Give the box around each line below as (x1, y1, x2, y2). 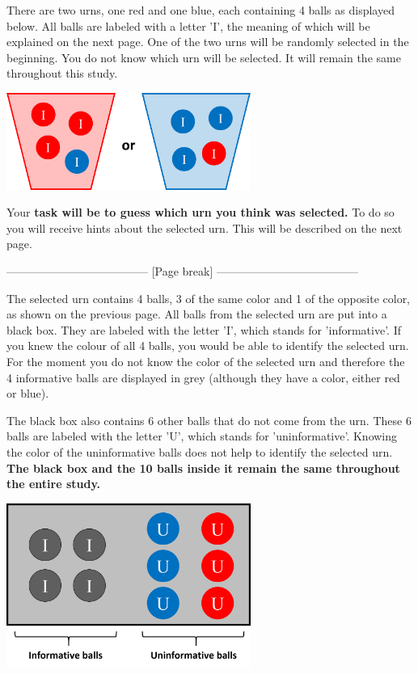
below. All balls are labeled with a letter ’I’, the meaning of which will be (6, 17, 370, 34)
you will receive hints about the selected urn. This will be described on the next (6, 219, 403, 236)
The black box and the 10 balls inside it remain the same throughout (6, 459, 400, 476)
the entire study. (6, 475, 101, 492)
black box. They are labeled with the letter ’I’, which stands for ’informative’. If (6, 321, 401, 338)
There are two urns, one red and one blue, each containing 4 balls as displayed (6, 2, 395, 18)
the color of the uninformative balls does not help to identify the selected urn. (6, 443, 393, 460)
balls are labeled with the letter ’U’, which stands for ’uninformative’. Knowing (6, 428, 398, 444)
